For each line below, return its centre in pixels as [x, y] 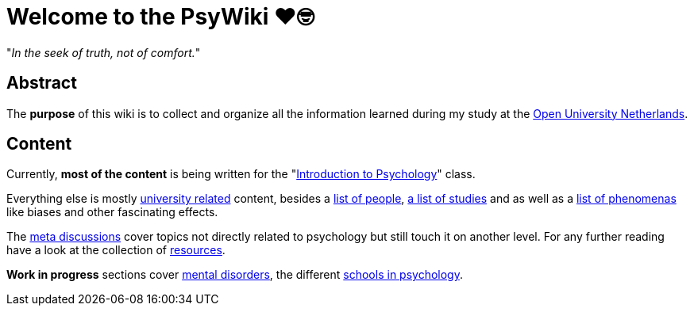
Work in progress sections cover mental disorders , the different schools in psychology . [235, 275]
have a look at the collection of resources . [116, 250]
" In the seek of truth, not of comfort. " [104, 52]
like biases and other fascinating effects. [112, 212]
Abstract [42, 83]
